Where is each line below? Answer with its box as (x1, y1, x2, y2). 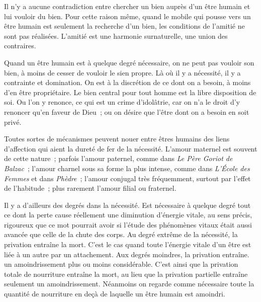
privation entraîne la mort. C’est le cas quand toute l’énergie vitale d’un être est (4, 239, 251, 250)
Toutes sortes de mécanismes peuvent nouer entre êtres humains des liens (4, 133, 230, 144)
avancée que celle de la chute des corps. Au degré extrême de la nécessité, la (4, 229, 238, 240)
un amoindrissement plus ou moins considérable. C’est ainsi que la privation (4, 259, 238, 269)
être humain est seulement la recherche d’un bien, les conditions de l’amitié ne (4, 21, 245, 31)
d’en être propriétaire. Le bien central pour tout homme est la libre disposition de (4, 87, 256, 97)
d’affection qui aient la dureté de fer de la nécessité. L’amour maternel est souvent (4, 143, 257, 154)
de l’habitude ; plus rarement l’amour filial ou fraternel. (4, 183, 177, 193)
